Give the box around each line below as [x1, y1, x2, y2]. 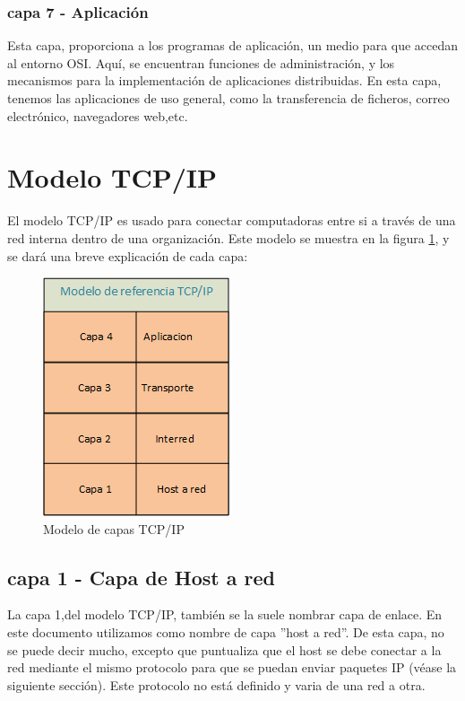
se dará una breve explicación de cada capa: [7, 246, 248, 265]
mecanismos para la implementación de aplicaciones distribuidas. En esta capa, [7, 71, 442, 90]
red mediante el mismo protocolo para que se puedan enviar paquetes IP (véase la [7, 658, 457, 677]
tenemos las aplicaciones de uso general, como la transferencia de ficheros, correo [7, 89, 450, 107]
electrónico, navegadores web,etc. [7, 106, 188, 125]
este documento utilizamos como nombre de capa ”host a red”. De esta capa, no [7, 623, 444, 642]
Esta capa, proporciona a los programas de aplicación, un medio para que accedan [7, 36, 459, 55]
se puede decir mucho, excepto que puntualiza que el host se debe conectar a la [7, 640, 442, 659]
